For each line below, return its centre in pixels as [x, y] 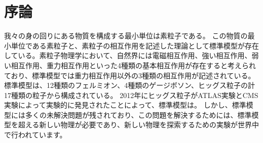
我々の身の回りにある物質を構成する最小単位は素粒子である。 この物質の [126, 36]
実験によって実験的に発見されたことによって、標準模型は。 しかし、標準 [125, 105]
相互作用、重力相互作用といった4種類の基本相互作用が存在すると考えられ [133, 65]
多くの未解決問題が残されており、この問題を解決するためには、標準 [138, 114]
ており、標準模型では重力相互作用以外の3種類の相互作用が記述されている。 [130, 75]
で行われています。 [35, 135]
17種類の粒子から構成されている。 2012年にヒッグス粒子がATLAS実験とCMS [131, 95]
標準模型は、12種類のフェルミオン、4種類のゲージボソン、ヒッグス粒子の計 [130, 85]
